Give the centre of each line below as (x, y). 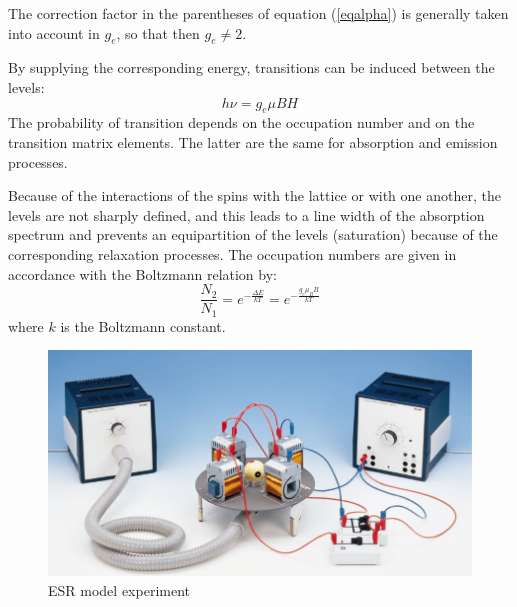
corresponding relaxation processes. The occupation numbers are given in (232, 253)
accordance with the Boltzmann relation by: (142, 273)
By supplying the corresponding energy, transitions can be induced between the (251, 67)
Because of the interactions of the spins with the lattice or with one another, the (254, 195)
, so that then (158, 32)
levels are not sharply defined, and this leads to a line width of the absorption (246, 214)
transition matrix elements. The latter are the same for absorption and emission (253, 141)
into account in (54, 32)
